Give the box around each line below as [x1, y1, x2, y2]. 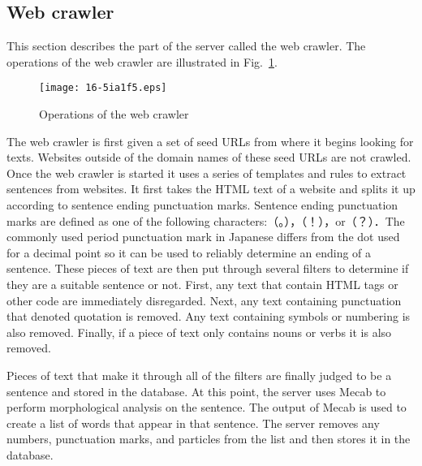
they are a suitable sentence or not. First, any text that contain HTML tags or [6, 275, 398, 292]
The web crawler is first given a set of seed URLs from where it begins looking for [6, 132, 414, 149]
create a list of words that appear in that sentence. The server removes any [6, 414, 380, 431]
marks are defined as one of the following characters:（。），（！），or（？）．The [6, 212, 405, 229]
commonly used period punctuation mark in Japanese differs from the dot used [6, 228, 400, 245]
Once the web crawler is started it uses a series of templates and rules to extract [6, 164, 407, 181]
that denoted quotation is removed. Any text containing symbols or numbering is [6, 308, 411, 325]
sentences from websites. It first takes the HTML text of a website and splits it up [6, 180, 416, 197]
